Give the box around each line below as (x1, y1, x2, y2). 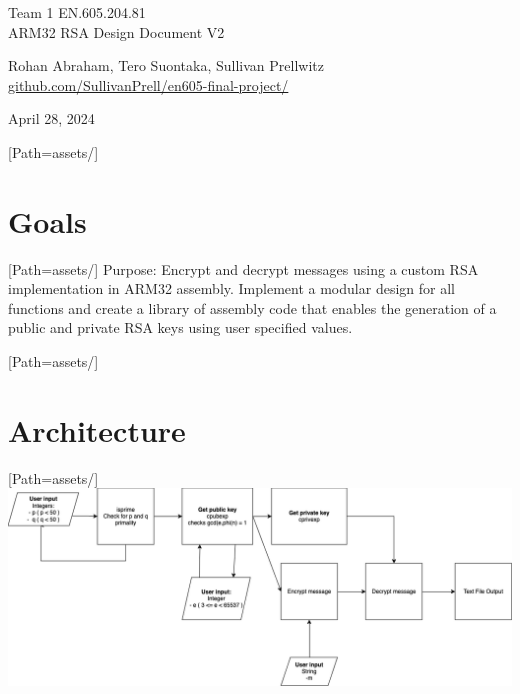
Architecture (8, 409, 186, 450)
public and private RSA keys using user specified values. (8, 317, 353, 338)
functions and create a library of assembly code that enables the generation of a (8, 297, 497, 318)
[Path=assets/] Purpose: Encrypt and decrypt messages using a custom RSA (8, 258, 479, 279)
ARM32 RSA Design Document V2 (8, 21, 225, 42)
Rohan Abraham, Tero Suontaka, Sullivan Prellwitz (8, 55, 324, 76)
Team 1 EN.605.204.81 (8, 2, 146, 22)
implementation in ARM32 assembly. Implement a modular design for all (8, 278, 455, 299)
